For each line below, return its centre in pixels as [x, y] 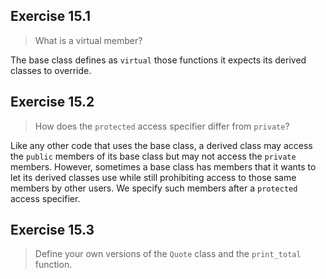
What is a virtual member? [88, 40]
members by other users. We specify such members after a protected [154, 188]
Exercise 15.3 [52, 230]
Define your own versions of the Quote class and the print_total [168, 254]
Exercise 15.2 [52, 102]
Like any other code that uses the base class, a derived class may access [161, 145]
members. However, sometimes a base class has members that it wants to [163, 166]
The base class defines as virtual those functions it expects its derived [158, 60]
